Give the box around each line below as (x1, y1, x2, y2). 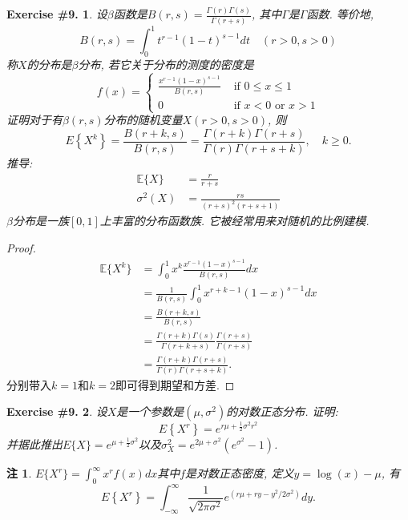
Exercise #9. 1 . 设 (6, 6, 107, 22)
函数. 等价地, (306, 6, 374, 22)
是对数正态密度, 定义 (185, 465, 294, 482)
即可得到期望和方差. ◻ (115, 376, 235, 393)
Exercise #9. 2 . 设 (6, 403, 107, 420)
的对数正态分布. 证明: (226, 403, 338, 420)
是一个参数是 (116, 403, 184, 420)
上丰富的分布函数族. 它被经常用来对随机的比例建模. (99, 212, 370, 229)
